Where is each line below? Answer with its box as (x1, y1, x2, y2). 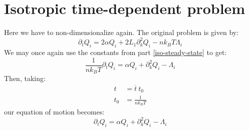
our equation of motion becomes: (4, 106, 105, 117)
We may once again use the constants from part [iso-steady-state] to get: (4, 47, 227, 57)
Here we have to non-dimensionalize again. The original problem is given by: (4, 27, 239, 37)
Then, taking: (4, 73, 46, 83)
